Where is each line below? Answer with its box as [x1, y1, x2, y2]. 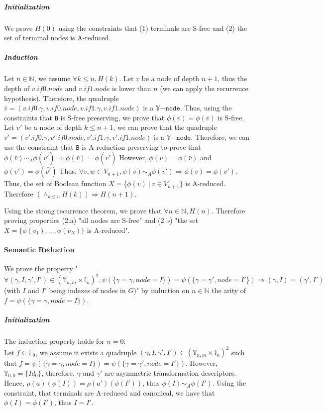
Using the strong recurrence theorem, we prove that [4, 205, 162, 215]
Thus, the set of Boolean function [4, 178, 107, 189]
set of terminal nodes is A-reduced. [4, 32, 110, 43]
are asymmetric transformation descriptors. [105, 367, 236, 378]
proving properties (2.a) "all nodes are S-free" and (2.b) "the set [4, 215, 198, 225]
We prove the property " [4, 263, 78, 274]
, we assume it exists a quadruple [35, 347, 137, 357]
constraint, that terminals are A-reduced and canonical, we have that [4, 387, 215, 398]
